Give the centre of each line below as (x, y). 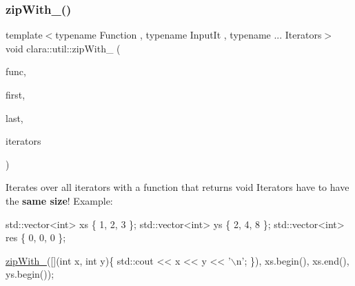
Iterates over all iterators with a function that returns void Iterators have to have (177, 187)
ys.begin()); (30, 274)
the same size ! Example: (59, 200)
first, (16, 94)
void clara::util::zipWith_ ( (63, 48)
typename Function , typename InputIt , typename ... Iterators (189, 35)
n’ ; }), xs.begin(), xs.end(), (293, 260)
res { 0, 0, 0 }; (36, 237)
